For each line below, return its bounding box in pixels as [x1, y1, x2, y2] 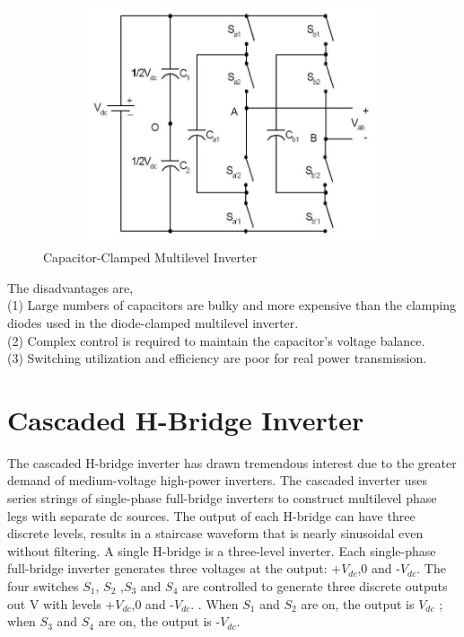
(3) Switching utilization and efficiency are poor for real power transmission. [7, 349, 427, 367]
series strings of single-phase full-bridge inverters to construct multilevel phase [7, 489, 437, 508]
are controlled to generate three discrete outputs [182, 577, 448, 595]
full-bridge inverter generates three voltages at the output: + [7, 559, 342, 578]
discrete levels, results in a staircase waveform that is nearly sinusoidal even [7, 524, 424, 543]
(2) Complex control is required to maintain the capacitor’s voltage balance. [7, 331, 425, 349]
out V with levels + [7, 594, 116, 613]
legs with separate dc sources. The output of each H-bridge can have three [7, 506, 416, 525]
